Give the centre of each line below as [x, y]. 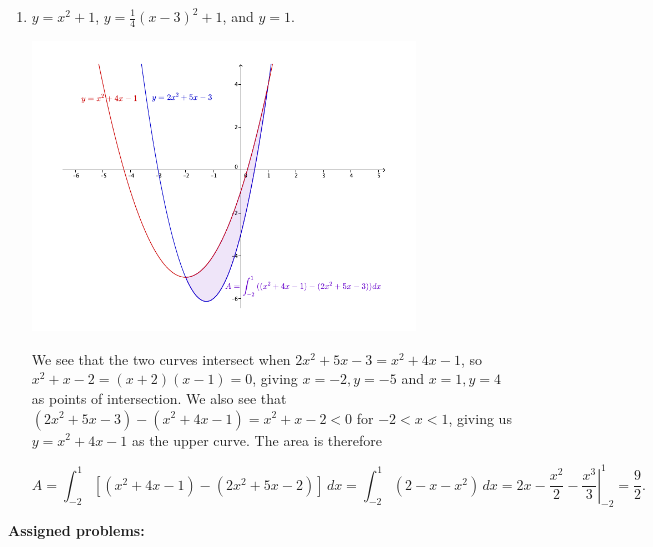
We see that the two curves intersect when [161, 358]
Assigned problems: [76, 530]
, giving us [480, 417]
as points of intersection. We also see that [159, 397]
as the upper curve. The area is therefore [256, 439]
